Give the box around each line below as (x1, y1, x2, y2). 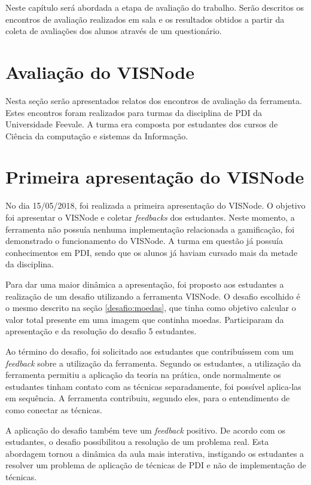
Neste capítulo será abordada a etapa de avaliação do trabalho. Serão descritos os (5, 1, 304, 13)
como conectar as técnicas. (5, 403, 102, 416)
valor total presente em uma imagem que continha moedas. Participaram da (5, 313, 284, 325)
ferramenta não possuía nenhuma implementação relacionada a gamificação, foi (5, 222, 295, 235)
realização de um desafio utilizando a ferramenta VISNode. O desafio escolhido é (5, 289, 300, 302)
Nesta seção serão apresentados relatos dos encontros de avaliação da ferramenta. (5, 94, 302, 106)
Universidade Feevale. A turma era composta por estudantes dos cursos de (5, 118, 278, 130)
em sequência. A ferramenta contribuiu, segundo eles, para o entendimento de (5, 392, 290, 404)
